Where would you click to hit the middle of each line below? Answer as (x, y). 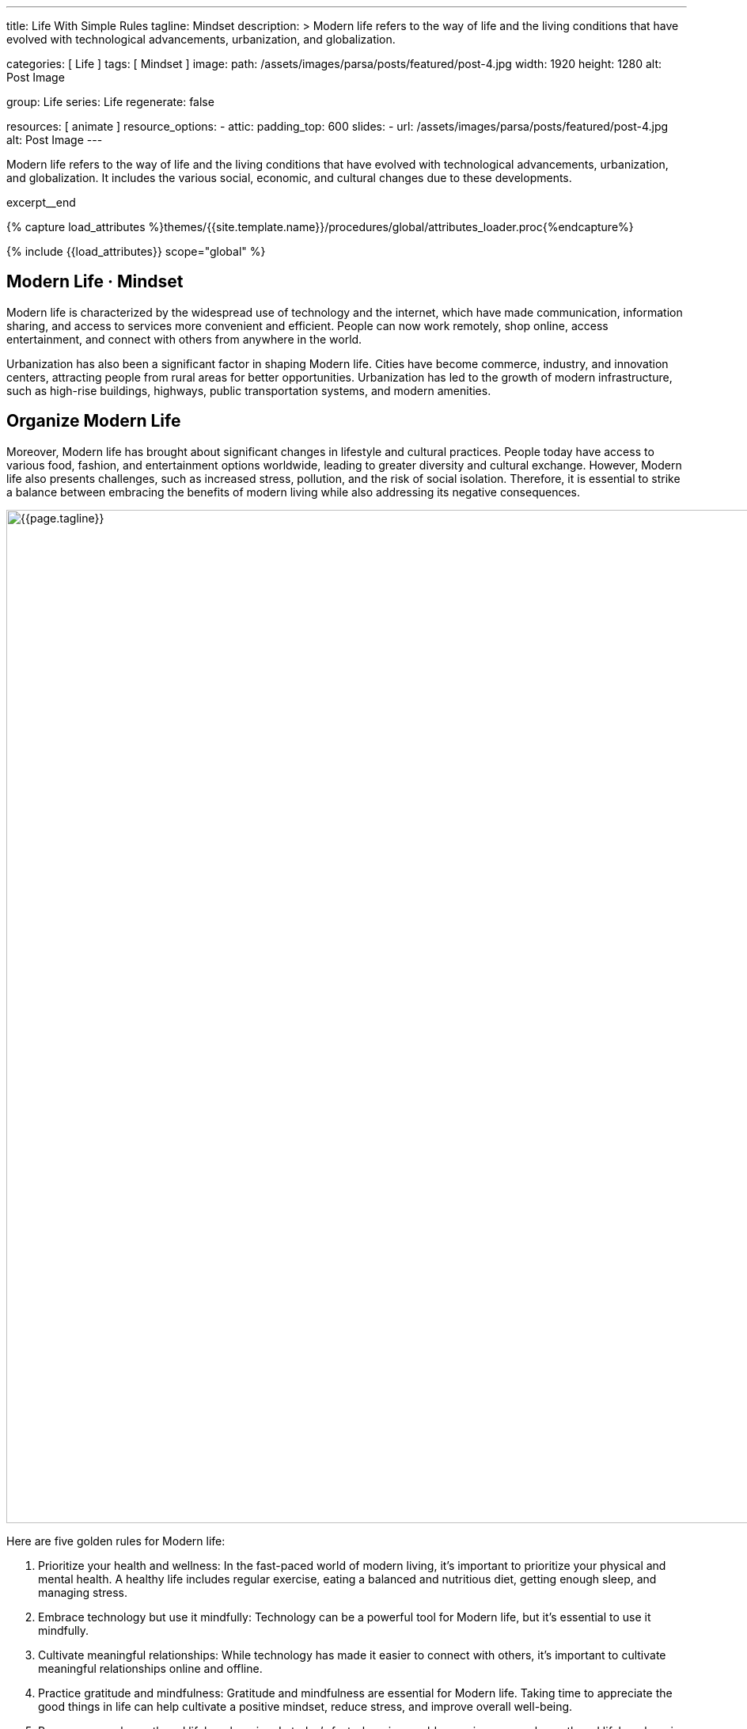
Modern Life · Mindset (95, 282)
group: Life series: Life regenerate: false (110, 102)
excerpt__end (41, 202)
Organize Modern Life (94, 421)
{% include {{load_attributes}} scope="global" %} (136, 251)
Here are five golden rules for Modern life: (116, 1541)
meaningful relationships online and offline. (150, 1668)
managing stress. (83, 1592)
